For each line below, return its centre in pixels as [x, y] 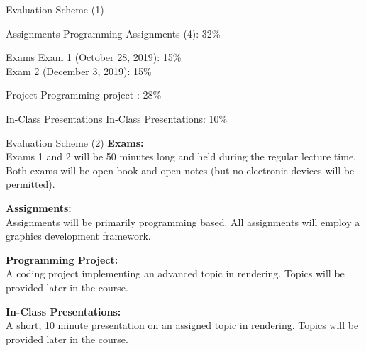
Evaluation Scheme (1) [55, 9]
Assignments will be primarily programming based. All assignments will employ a [183, 222]
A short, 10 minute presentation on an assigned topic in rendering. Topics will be [182, 325]
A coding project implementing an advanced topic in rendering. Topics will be [175, 273]
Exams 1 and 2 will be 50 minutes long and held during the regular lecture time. [181, 156]
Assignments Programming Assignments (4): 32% [113, 33]
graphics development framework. [78, 236]
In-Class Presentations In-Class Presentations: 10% [117, 118]
